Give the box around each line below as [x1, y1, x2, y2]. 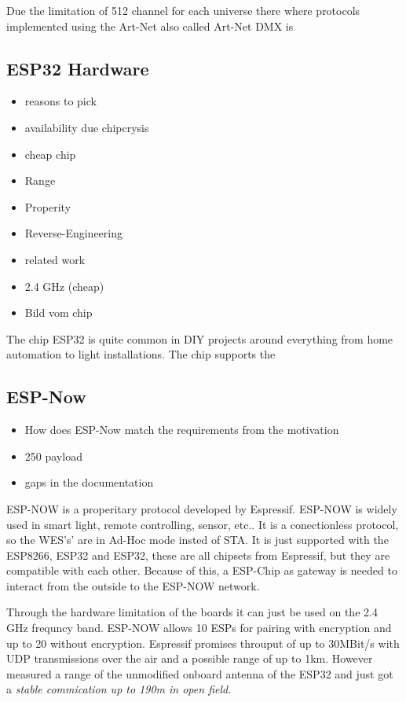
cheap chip [24, 145, 76, 162]
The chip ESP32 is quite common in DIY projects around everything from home [6, 330, 393, 347]
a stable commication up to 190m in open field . [6, 681, 232, 697]
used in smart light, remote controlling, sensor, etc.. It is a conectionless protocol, [6, 516, 399, 532]
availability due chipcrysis [24, 119, 149, 135]
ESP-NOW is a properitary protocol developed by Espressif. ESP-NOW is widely [6, 500, 397, 516]
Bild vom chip [24, 304, 93, 321]
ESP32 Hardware [6, 56, 149, 80]
